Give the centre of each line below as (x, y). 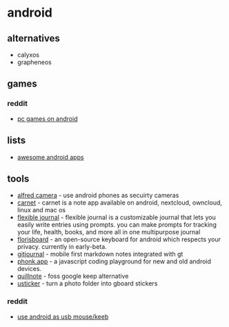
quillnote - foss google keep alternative (73, 276)
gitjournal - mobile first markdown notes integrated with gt (100, 254)
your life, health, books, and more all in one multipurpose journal (109, 232)
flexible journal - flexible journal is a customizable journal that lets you (116, 217)
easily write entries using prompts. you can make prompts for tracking (117, 225)
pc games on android (47, 118)
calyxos (28, 55)
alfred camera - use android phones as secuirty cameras (98, 196)
